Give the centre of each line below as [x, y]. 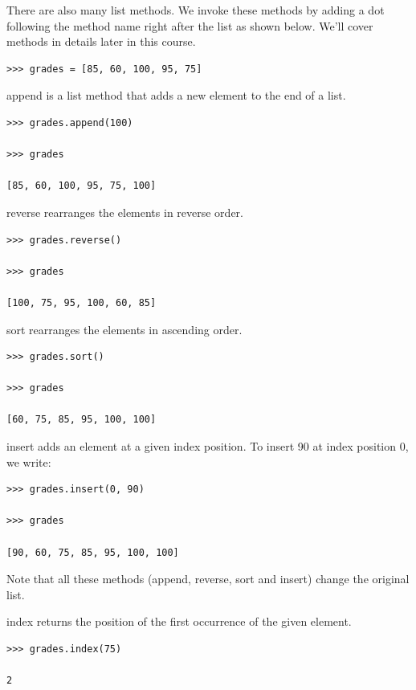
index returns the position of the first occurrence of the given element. [179, 621]
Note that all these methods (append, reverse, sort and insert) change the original [208, 579]
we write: [29, 461]
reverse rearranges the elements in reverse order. [125, 212]
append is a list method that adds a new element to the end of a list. [176, 95]
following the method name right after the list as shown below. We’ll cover [190, 25]
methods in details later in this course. [101, 41]
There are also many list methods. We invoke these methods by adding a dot [196, 10]
